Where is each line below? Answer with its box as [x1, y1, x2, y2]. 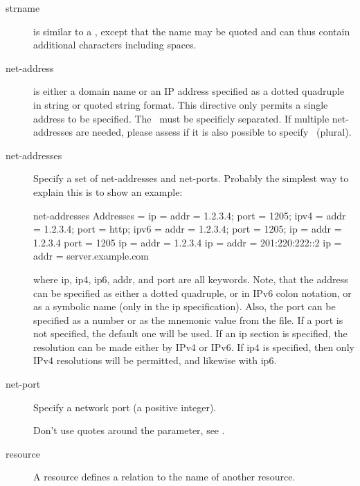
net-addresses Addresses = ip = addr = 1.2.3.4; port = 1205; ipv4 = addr [33, 208, 346, 222]
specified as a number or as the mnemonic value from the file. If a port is [33, 312, 343, 327]
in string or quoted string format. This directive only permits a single [33, 97, 328, 111]
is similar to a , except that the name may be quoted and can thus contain [33, 24, 350, 38]
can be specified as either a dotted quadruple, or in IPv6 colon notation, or [33, 285, 352, 300]
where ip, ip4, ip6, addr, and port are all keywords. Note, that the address [33, 271, 348, 286]
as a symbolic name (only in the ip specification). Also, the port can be [33, 299, 336, 314]
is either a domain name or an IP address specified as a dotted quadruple [33, 84, 345, 98]
